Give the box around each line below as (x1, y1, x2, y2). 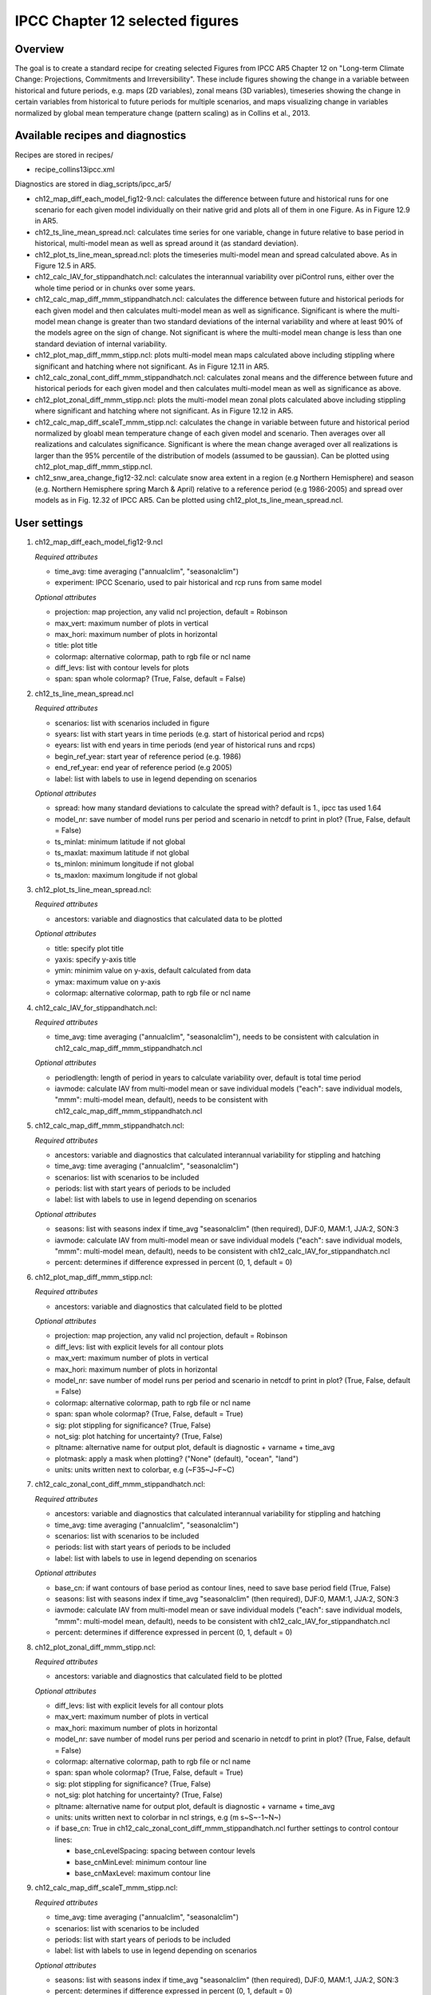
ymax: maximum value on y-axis (54, 977, 161, 986)
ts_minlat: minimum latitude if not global (54, 836, 186, 846)
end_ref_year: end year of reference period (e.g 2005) (54, 763, 233, 772)
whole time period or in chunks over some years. (34, 283, 196, 293)
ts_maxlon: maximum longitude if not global (54, 870, 198, 879)
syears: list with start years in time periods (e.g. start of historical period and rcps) (54, 729, 325, 739)
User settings (14, 516, 84, 530)
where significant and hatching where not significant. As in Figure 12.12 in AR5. (34, 406, 294, 416)
